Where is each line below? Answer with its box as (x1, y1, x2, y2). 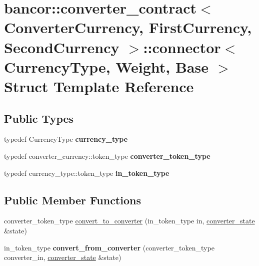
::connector (143, 37, 221, 57)
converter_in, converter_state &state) (4, 252, 121, 262)
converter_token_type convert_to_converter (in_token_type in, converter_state (4, 215, 255, 226)
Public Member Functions (4, 192, 141, 207)
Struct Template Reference (4, 76, 194, 96)
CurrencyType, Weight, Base (4, 56, 208, 77)
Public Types (4, 110, 74, 126)
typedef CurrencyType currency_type (4, 134, 128, 144)
